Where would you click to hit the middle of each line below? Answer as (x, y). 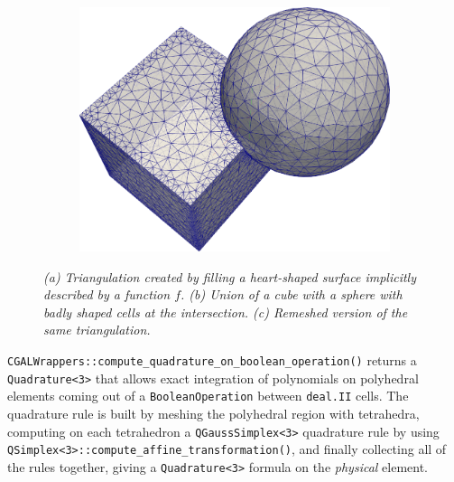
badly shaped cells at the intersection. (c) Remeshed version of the (226, 312)
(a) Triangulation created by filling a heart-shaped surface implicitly (230, 276)
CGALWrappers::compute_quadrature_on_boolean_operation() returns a (212, 360)
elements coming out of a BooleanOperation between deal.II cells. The (208, 396)
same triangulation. (97, 330)
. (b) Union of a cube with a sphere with (292, 294)
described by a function (107, 294)
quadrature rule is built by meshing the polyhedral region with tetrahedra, (213, 413)
